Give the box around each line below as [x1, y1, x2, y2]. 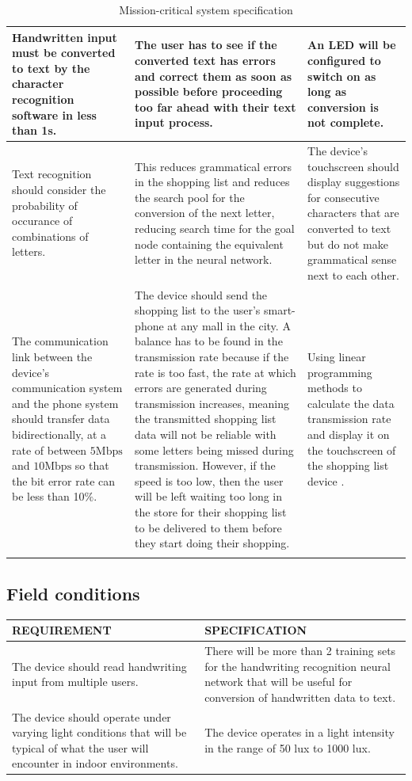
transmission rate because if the [135, 348, 289, 364]
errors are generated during [135, 379, 267, 396]
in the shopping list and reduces [135, 173, 290, 190]
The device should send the [135, 286, 268, 303]
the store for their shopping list [135, 503, 287, 520]
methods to [307, 379, 362, 396]
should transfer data [12, 410, 110, 427]
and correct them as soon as [135, 67, 292, 84]
